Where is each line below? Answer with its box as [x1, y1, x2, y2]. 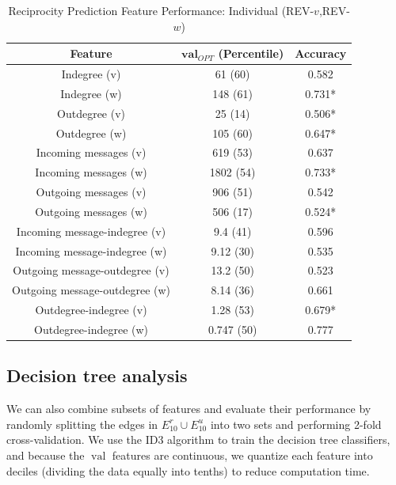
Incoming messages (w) [35, 164, 147, 180]
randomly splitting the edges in [6, 415, 158, 432]
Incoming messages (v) [36, 144, 147, 161]
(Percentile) [218, 45, 284, 62]
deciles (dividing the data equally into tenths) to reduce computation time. [6, 462, 370, 479]
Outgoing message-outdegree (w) [12, 282, 171, 298]
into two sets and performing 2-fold [210, 415, 382, 432]
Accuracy [295, 45, 347, 62]
